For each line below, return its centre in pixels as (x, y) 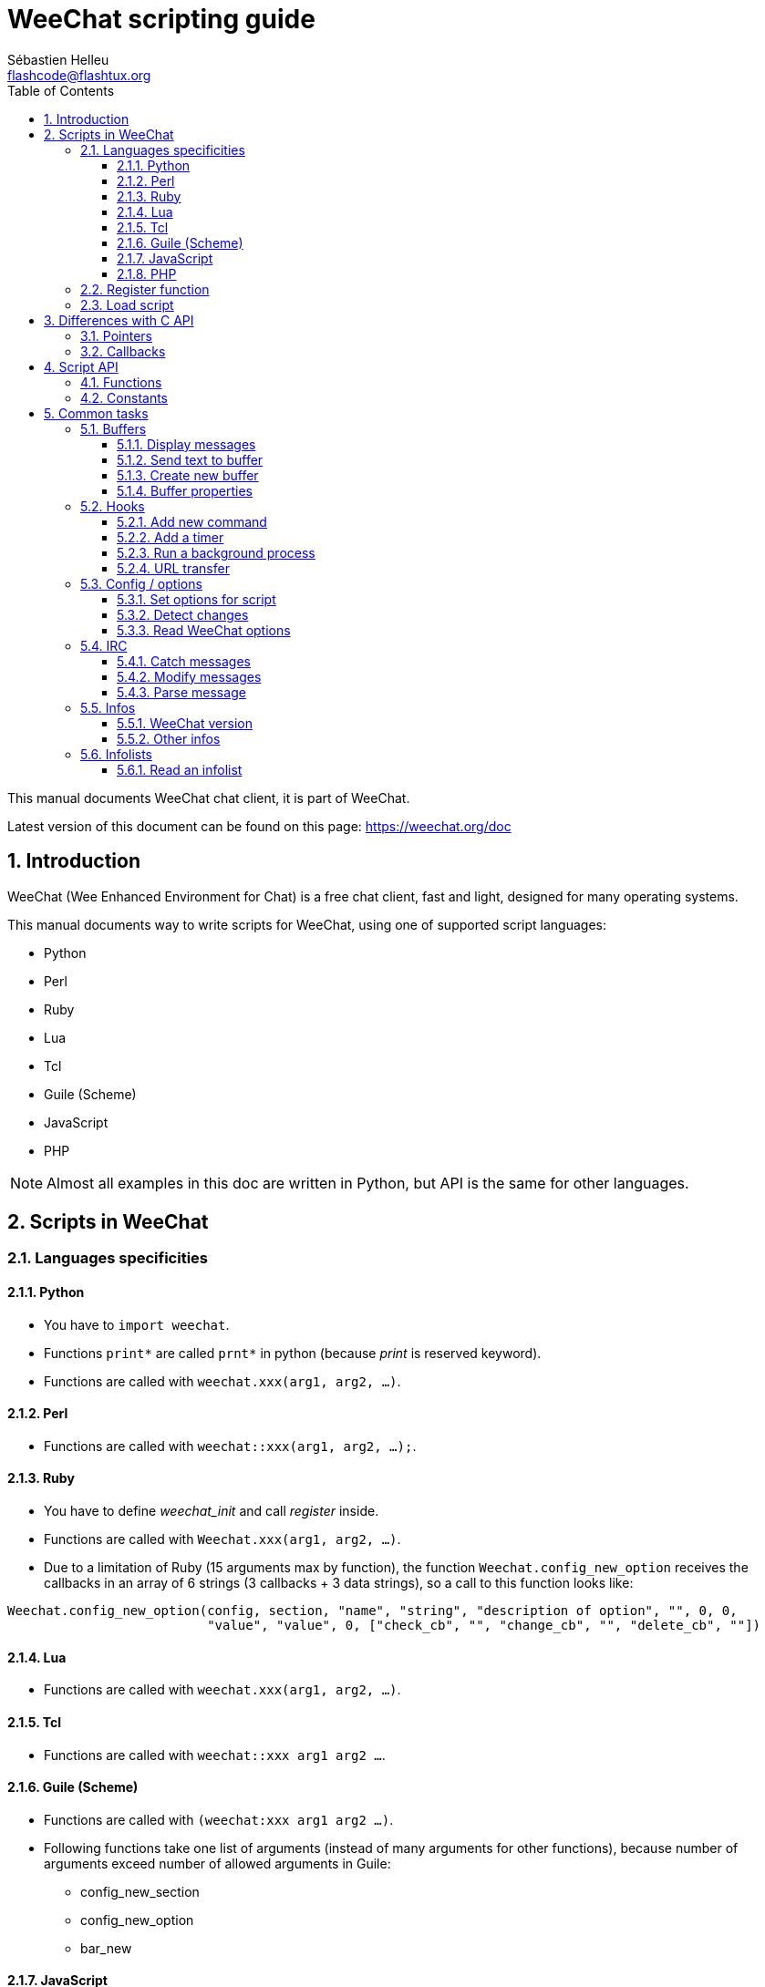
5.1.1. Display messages (186, 444)
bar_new (106, 1948)
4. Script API (81, 366)
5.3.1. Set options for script (196, 599)
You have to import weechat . (137, 1324)
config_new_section (140, 1891)
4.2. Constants (124, 397)
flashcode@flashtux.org (79, 75)
